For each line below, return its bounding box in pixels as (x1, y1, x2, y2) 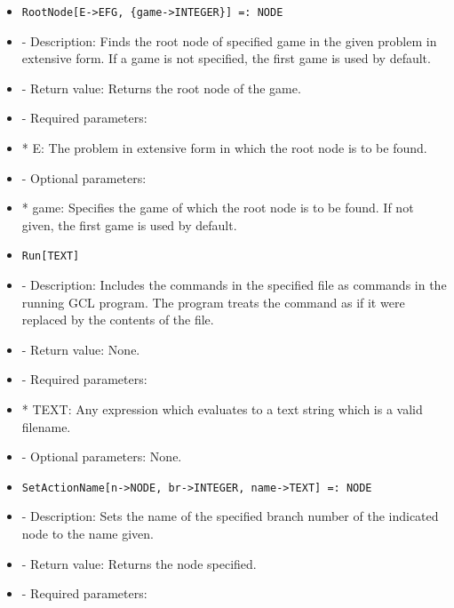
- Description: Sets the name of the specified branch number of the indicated (21, 507, 439, 525)
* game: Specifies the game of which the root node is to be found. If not (21, 198, 414, 217)
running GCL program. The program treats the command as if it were (21, 292, 405, 311)
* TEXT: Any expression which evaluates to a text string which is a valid (21, 400, 423, 419)
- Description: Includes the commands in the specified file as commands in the (21, 276, 447, 294)
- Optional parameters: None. (21, 447, 182, 466)
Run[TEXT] (21, 250, 80, 263)
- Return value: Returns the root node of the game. (21, 78, 301, 97)
